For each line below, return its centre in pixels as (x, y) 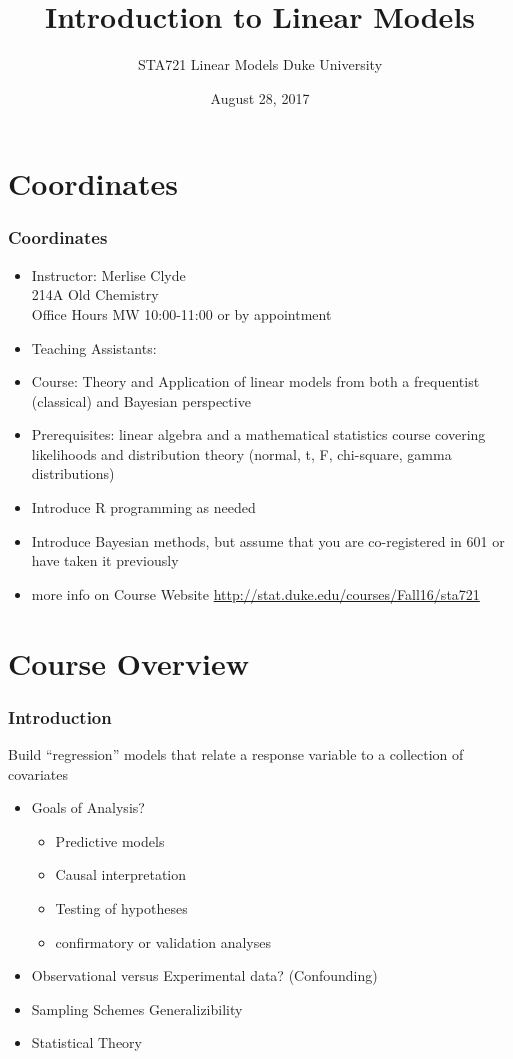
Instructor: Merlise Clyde (108, 274)
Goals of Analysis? (88, 807)
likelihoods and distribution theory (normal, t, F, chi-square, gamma (241, 453)
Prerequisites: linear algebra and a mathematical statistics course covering (258, 434)
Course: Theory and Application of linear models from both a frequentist (255, 381)
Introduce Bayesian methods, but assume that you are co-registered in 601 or (268, 540)
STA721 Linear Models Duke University (260, 64)
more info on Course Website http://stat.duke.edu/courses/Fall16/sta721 (255, 593)
